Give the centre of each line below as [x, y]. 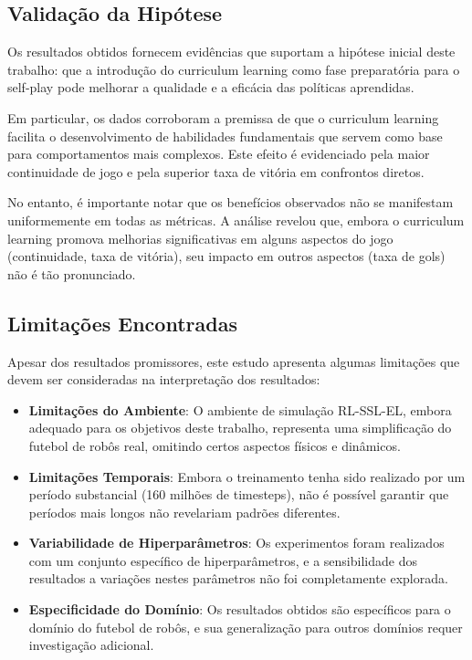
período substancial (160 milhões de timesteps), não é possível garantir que [239, 494]
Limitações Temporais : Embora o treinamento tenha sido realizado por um [247, 476]
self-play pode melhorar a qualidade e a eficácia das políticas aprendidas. [211, 87]
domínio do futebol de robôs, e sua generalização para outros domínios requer [246, 627]
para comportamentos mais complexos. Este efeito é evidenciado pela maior [219, 154]
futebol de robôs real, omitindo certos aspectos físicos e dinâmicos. [215, 445]
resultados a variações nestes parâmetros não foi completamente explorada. [238, 578]
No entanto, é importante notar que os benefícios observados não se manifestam [231, 202]
